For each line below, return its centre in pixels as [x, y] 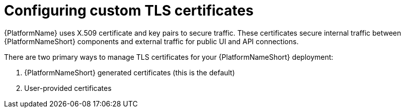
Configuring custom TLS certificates [129, 11]
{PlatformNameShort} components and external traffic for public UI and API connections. [151, 41]
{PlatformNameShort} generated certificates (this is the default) [130, 72]
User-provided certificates [68, 88]
